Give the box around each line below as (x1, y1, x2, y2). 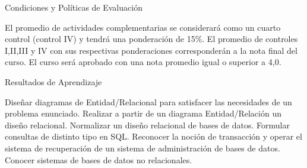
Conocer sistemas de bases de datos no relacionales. (5, 153, 192, 166)
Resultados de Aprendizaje (5, 75, 102, 88)
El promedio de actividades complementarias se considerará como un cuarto (5, 21, 281, 33)
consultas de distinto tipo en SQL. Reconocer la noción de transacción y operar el (5, 130, 302, 143)
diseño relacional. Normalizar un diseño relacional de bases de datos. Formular (5, 118, 290, 131)
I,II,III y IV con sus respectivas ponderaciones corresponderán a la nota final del (5, 44, 297, 56)
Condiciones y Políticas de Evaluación (5, 1, 143, 13)
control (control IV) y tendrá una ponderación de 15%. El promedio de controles (5, 33, 298, 45)
